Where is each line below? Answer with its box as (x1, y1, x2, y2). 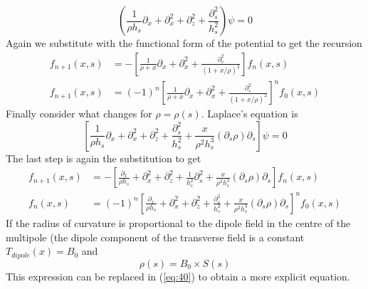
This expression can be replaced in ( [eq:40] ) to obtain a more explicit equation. (6, 268, 350, 283)
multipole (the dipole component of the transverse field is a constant (6, 229, 305, 244)
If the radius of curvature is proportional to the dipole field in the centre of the (6, 215, 351, 230)
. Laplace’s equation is (201, 106, 298, 121)
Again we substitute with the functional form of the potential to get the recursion (6, 36, 362, 50)
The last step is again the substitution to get (6, 150, 201, 165)
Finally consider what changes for (6, 106, 152, 121)
